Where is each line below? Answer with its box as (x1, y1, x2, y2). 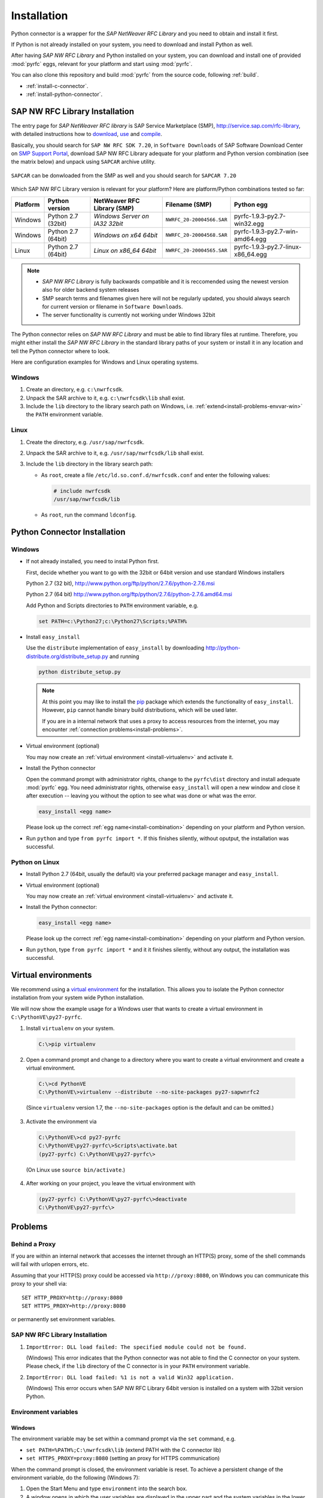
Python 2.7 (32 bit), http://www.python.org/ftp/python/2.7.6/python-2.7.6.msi (26, 579, 215, 587)
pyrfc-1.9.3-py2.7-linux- (234, 243, 302, 251)
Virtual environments (11, 970, 92, 980)
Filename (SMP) (165, 200, 212, 209)
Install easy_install (26, 633, 80, 641)
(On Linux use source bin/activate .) (26, 1166, 126, 1173)
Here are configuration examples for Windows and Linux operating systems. (11, 358, 199, 366)
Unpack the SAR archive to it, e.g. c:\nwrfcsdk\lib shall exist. (26, 394, 185, 401)
